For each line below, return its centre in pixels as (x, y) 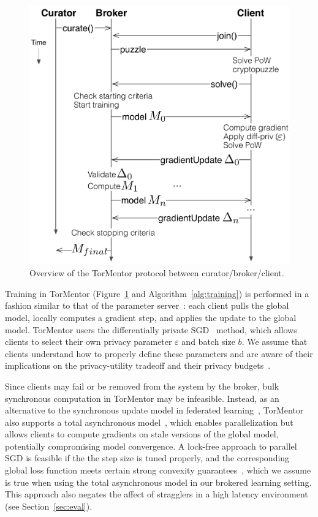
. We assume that (274, 342)
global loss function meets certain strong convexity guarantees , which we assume (158, 470)
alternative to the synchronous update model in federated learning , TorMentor (154, 410)
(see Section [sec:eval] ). (49, 506)
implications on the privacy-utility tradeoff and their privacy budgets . (138, 365)
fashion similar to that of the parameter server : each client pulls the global (147, 305)
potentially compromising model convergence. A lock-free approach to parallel (151, 446)
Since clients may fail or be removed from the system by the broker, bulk (142, 386)
